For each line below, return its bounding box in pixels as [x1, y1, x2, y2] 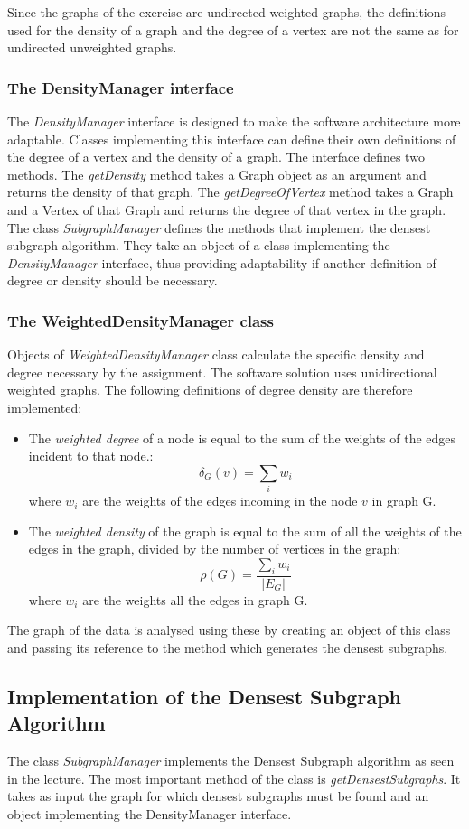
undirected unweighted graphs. [7, 38, 177, 57]
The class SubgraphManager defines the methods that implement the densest [7, 218, 431, 237]
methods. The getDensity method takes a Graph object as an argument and [7, 164, 427, 183]
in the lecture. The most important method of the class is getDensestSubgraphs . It [7, 768, 461, 787]
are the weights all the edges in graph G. [82, 590, 308, 609]
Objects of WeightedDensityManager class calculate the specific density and [7, 345, 425, 364]
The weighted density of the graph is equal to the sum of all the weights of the [28, 521, 462, 540]
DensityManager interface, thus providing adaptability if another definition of [7, 253, 436, 272]
